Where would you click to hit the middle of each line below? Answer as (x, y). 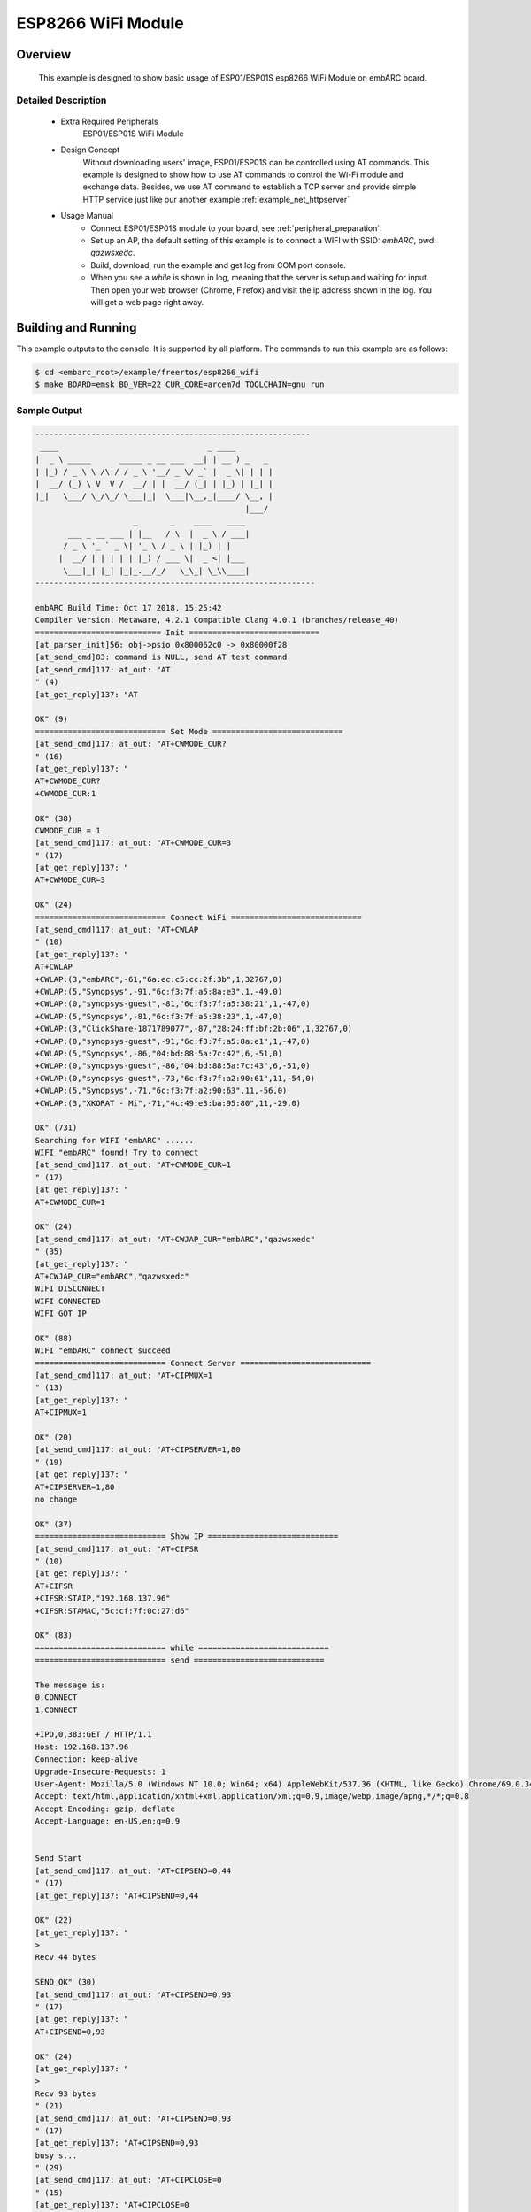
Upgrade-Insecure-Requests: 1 (100, 1771)
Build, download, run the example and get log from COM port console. (219, 265)
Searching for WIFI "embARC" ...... (115, 1140)
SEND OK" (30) (65, 1982)
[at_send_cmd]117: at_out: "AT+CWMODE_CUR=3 (133, 843)
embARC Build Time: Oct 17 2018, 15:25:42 (128, 607)
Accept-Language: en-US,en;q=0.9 (108, 1821)
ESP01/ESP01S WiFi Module (133, 134)
